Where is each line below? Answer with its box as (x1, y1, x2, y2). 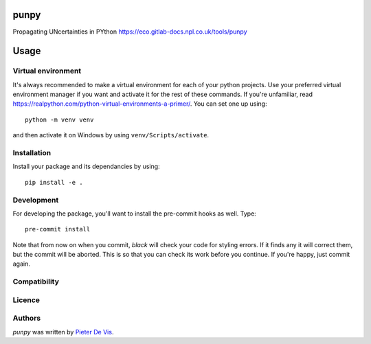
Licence (12, 295, 41, 305)
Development (12, 195, 59, 205)
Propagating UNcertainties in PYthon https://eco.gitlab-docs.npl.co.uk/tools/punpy (12, 27, 247, 36)
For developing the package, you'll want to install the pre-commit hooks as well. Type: (12, 209, 257, 218)
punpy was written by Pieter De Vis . (12, 328, 114, 336)
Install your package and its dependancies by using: (12, 162, 161, 171)
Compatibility (12, 277, 60, 286)
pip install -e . (25, 179, 83, 186)
